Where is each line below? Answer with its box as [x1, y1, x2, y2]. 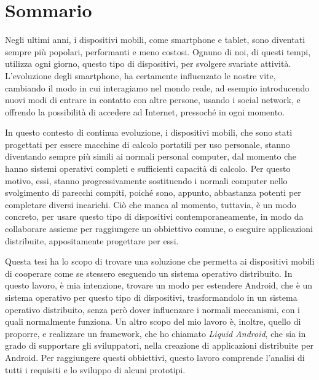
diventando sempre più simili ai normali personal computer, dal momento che [5, 150, 297, 163]
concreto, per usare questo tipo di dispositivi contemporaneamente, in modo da [5, 210, 304, 223]
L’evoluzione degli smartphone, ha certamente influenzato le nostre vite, [5, 69, 276, 82]
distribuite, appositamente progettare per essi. [5, 234, 179, 247]
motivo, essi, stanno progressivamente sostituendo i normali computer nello [5, 174, 288, 187]
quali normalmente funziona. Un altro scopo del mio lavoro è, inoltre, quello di [5, 315, 301, 328]
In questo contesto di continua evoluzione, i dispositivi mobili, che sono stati [5, 126, 293, 139]
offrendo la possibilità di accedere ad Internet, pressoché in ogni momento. [5, 105, 285, 118]
